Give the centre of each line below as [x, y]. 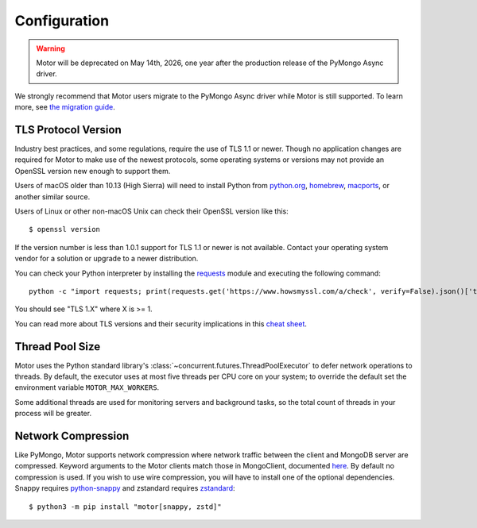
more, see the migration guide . [65, 107]
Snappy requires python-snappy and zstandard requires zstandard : [125, 488]
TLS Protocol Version [68, 130]
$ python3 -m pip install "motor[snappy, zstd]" [125, 507]
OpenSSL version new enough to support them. [93, 171]
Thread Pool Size [58, 347]
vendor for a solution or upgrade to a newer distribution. [107, 259]
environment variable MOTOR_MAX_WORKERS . [87, 387]
